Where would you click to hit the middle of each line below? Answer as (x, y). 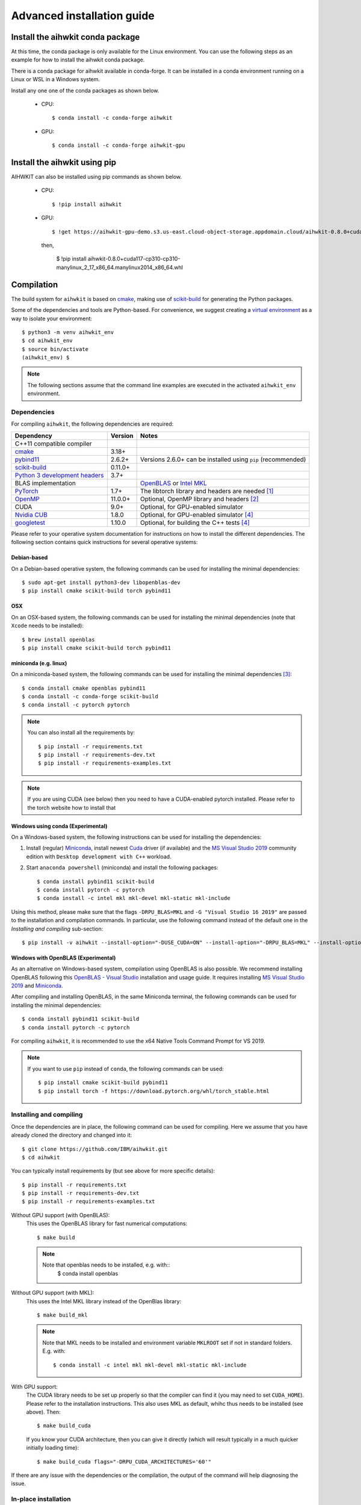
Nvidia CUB (31, 515)
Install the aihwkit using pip (64, 162)
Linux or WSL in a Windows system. (56, 79)
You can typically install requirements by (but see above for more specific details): (113, 1171)
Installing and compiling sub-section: (57, 929)
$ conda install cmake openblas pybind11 (84, 688)
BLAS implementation (45, 483)
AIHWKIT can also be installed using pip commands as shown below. (97, 177)
